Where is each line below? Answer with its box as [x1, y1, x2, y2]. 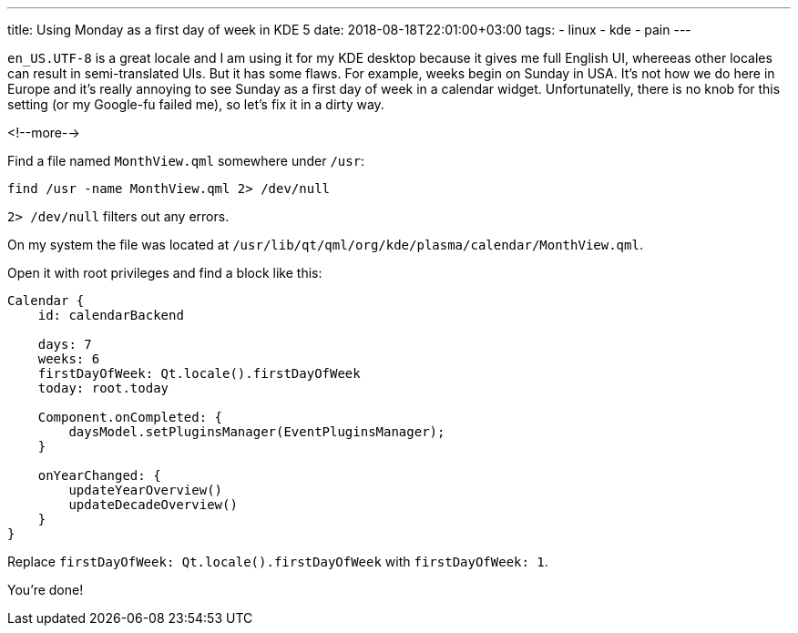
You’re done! [7, 582, 84, 597]
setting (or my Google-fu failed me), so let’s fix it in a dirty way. [7, 97, 384, 112]
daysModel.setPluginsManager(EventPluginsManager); [68, 424, 445, 439]
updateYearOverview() [68, 483, 223, 497]
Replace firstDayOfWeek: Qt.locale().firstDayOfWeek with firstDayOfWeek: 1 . [7, 554, 548, 569]
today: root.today [37, 381, 169, 395]
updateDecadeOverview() [68, 497, 238, 512]
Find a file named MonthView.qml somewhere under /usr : [7, 153, 365, 168]
